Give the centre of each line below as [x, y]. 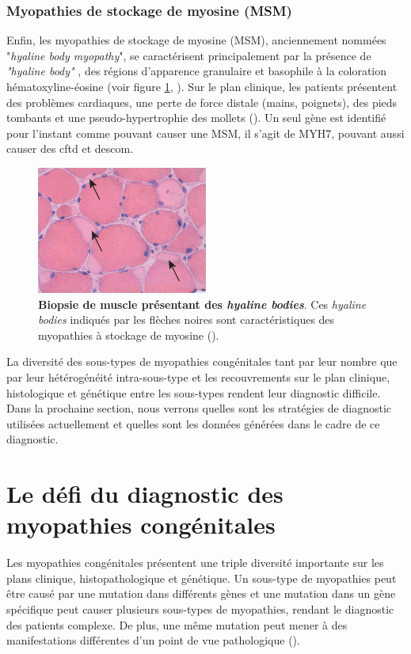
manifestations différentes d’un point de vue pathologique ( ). [153, 640]
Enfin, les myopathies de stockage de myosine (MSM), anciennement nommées [196, 40]
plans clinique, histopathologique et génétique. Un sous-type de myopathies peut [202, 578]
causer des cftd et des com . [70, 148]
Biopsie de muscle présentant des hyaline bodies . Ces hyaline [202, 304]
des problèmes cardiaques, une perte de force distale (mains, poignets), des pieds [202, 102]
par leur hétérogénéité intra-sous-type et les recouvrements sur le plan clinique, [198, 376]
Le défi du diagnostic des [145, 494]
